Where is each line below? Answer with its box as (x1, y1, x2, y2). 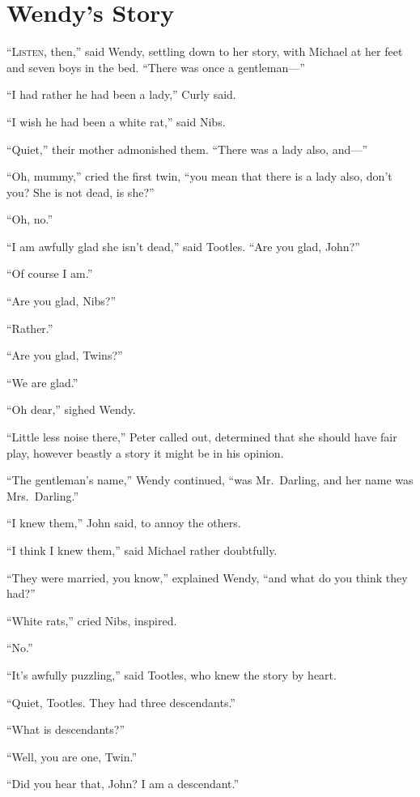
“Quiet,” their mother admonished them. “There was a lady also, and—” (6, 140, 367, 157)
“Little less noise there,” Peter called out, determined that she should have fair (6, 428, 397, 445)
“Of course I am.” (6, 265, 93, 282)
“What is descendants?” (6, 721, 125, 738)
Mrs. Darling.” (6, 487, 79, 504)
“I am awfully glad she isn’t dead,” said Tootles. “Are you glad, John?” (6, 237, 360, 254)
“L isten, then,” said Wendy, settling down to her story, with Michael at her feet (6, 43, 403, 60)
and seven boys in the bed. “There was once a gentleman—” (6, 58, 305, 75)
